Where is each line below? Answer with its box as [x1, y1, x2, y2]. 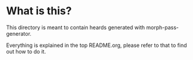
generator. [6, 30, 31, 37]
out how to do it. [6, 48, 46, 55]
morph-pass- [146, 24, 179, 31]
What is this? [6, 4, 72, 18]
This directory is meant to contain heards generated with [6, 24, 145, 31]
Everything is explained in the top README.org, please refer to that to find [6, 42, 187, 49]
